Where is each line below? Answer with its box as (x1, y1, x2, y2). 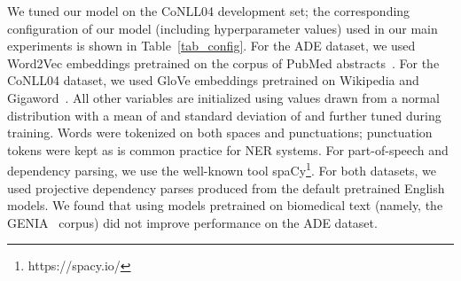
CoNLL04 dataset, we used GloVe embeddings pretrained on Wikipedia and (7, 71, 419, 90)
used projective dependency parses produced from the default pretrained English (7, 178, 445, 197)
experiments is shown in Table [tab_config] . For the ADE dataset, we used (7, 36, 416, 55)
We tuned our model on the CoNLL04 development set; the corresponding (7, 2, 410, 20)
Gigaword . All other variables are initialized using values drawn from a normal (7, 88, 440, 106)
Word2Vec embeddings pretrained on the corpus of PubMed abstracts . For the (7, 53, 440, 72)
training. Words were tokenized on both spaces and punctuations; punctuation (7, 123, 433, 142)
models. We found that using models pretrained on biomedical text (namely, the (7, 196, 443, 215)
